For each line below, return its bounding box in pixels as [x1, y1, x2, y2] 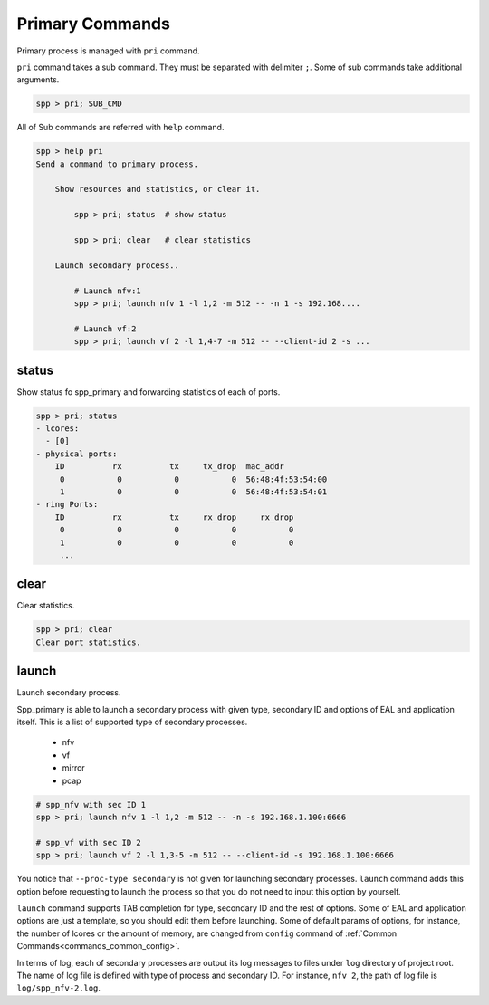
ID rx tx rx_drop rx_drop [54, 512, 294, 522]
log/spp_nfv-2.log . [16, 982, 101, 993]
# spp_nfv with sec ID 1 [35, 799, 147, 809]
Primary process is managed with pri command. [16, 45, 200, 56]
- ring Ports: [35, 499, 99, 510]
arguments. [16, 74, 60, 85]
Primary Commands [16, 14, 171, 33]
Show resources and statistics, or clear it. [54, 184, 261, 195]
